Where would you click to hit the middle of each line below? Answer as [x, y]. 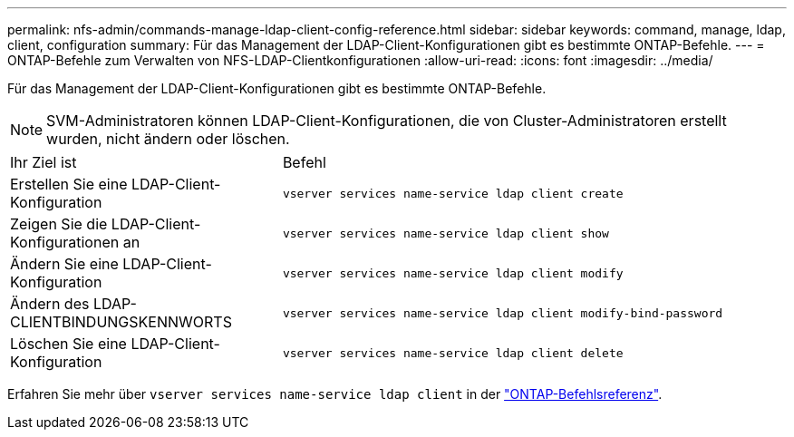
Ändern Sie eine [64, 264]
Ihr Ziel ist [44, 162]
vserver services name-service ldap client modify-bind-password [503, 313]
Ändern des [50, 304]
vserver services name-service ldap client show [445, 233]
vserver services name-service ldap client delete [453, 353]
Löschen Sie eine [68, 344]
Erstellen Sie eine [69, 184]
